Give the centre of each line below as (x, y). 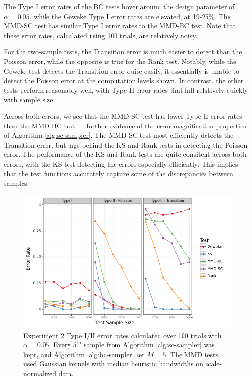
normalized (40, 373)
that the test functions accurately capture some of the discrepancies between (119, 173)
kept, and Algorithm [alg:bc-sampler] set (84, 354)
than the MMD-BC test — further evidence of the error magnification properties (125, 125)
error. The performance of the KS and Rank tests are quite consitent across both (125, 154)
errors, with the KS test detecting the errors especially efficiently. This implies (121, 163)
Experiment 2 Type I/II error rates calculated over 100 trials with (123, 335)
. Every (60, 345)
